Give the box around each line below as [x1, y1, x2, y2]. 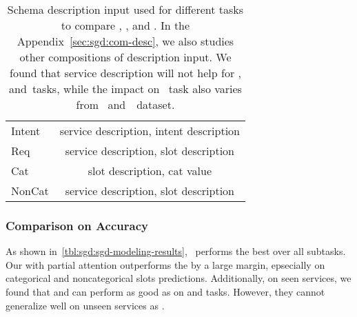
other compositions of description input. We [19, 49, 232, 65]
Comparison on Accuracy [6, 216, 148, 234]
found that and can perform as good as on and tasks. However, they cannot [6, 285, 325, 298]
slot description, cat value [88, 163, 212, 178]
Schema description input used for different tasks [7, 1, 244, 17]
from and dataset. [76, 96, 175, 112]
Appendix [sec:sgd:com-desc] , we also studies [17, 33, 234, 49]
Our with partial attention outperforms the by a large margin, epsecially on [6, 257, 325, 272]
